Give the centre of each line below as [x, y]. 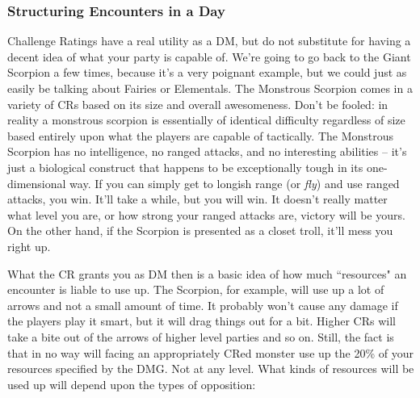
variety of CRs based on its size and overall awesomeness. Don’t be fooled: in [198, 104]
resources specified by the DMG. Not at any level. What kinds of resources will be [211, 369]
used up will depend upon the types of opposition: [132, 384]
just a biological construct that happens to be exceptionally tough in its [185, 167]
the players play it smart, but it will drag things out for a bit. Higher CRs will [202, 321]
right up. [29, 246]
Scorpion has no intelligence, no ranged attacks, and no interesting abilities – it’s [207, 151]
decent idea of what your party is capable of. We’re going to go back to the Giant [209, 56]
